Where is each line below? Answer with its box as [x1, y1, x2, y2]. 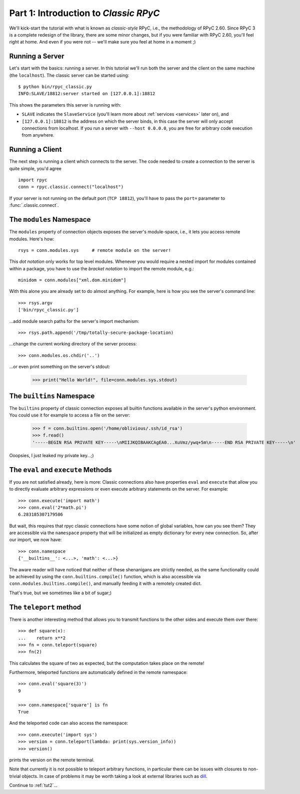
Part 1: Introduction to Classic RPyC [9, 8, 160, 19]
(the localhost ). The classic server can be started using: [9, 72, 129, 78]
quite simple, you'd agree [9, 165, 62, 171]
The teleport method [9, 603, 81, 611]
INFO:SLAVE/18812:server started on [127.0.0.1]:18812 [18, 91, 155, 97]
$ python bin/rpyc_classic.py [18, 84, 92, 90]
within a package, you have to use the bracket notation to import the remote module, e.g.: [9, 265, 194, 271]
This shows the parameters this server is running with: [9, 102, 121, 108]
